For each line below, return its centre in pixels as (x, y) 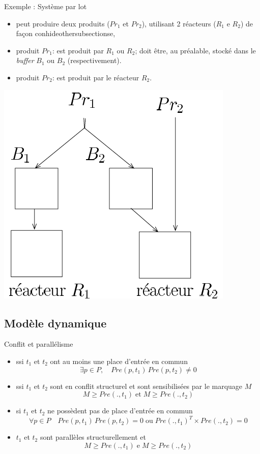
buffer (25, 60)
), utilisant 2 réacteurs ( (179, 23)
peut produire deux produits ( (63, 23)
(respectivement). (94, 60)
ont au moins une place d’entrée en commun (119, 361)
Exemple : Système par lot (46, 6)
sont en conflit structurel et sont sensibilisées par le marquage (146, 386)
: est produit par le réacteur (96, 77)
